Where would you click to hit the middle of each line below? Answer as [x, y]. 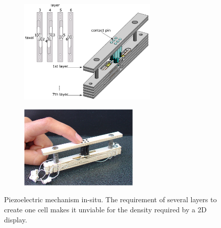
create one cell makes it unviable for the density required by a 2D [105, 209]
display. [16, 219]
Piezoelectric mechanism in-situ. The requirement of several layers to [111, 199]
